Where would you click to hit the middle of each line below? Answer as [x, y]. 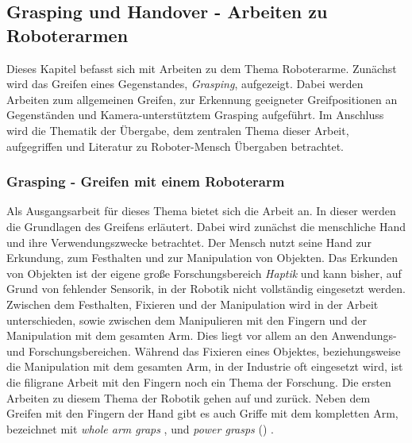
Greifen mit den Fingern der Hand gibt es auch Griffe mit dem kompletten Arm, [202, 413]
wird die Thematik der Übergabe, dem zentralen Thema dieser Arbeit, [178, 130]
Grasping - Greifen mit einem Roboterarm [146, 181]
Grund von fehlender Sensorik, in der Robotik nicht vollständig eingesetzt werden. [206, 289]
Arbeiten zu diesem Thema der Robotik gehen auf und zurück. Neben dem [189, 397]
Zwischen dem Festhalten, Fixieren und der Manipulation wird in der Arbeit [193, 304]
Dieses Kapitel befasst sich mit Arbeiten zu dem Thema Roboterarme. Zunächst [202, 68]
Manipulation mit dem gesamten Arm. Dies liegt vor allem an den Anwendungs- [202, 335]
